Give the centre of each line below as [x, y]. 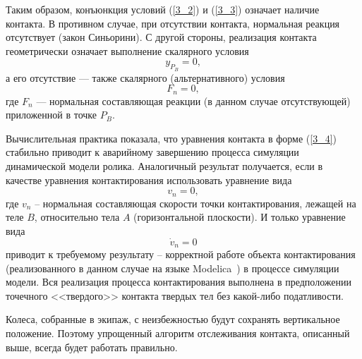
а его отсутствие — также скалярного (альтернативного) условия [145, 77]
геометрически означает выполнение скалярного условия [127, 50]
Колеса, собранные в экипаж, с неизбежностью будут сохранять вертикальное [173, 319]
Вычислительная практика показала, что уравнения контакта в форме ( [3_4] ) [171, 138]
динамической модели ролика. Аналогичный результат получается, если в [164, 166]
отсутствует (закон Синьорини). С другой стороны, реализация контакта [161, 37]
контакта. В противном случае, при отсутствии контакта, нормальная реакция [173, 23]
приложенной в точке [52, 115]
